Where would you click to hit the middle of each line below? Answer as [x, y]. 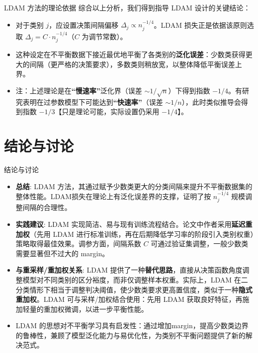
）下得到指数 [189, 90]
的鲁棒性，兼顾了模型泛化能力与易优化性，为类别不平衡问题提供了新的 [130, 335]
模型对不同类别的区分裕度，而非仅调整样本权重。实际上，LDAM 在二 [135, 279]
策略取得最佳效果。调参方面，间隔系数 [78, 244]
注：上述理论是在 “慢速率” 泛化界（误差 [79, 90]
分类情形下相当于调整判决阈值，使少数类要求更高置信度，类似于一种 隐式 [134, 289]
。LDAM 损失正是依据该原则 [200, 25]
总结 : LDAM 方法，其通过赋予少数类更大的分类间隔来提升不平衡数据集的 [134, 186]
